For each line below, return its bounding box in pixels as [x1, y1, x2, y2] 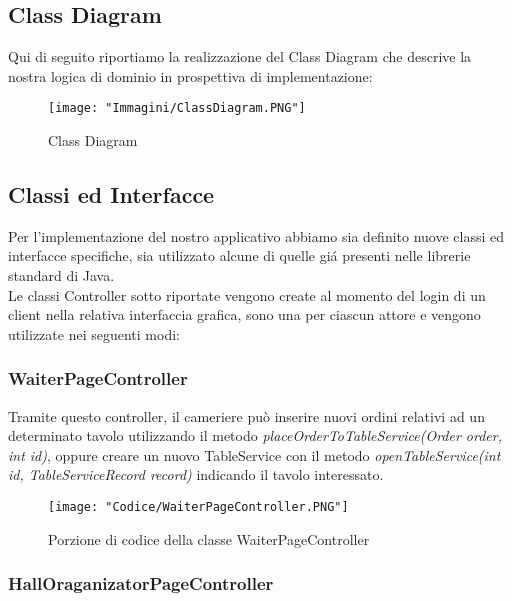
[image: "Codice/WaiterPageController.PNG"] [48, 500, 349, 514]
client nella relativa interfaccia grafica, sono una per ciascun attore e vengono [8, 304, 481, 325]
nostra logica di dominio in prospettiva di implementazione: [8, 65, 373, 86]
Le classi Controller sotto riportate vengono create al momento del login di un [8, 284, 486, 305]
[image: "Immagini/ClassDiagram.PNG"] [48, 101, 306, 116]
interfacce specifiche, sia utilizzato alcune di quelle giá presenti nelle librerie [8, 245, 471, 266]
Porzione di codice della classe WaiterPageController [48, 528, 370, 549]
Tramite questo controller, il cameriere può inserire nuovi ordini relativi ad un [8, 405, 485, 426]
